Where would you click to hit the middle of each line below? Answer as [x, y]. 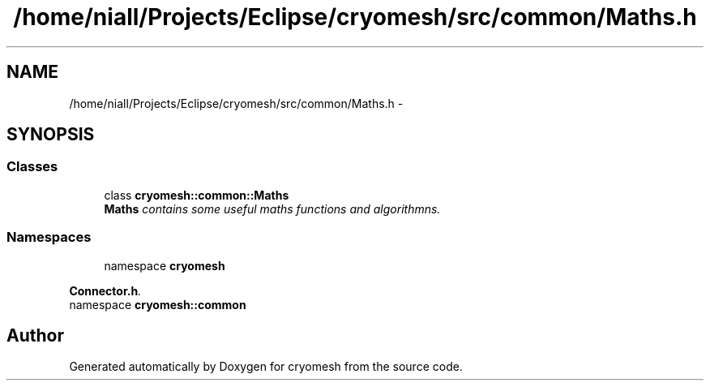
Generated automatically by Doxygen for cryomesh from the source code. [266, 367]
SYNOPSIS [51, 135]
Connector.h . [105, 290]
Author [35, 335]
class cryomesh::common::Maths [197, 195]
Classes [32, 167]
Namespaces [49, 237]
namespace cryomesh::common [158, 304]
